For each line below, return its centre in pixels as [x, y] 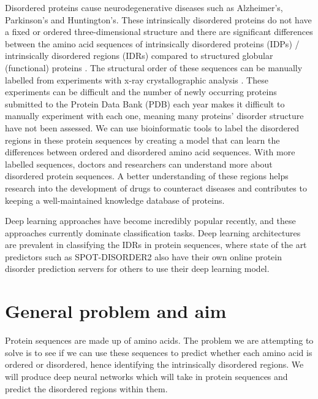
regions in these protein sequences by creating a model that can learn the [142, 140]
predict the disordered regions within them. [86, 388]
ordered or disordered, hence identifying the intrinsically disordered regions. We [154, 364]
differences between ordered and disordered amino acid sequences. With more [150, 152]
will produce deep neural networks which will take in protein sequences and [146, 376]
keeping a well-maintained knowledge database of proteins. [115, 200]
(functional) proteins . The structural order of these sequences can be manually [154, 67]
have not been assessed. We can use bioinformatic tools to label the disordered [152, 127]
